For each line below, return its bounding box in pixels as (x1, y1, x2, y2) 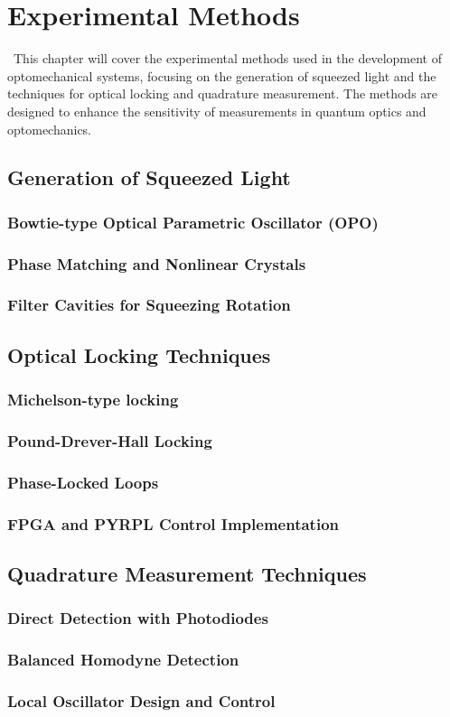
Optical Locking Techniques (7, 340, 271, 368)
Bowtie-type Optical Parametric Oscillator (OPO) (7, 210, 379, 233)
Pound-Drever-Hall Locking (7, 429, 212, 452)
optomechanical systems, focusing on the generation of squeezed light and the (7, 66, 436, 85)
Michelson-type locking (7, 388, 179, 411)
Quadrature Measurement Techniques (7, 559, 367, 587)
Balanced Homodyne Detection (7, 648, 239, 671)
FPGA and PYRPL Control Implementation (7, 512, 339, 535)
